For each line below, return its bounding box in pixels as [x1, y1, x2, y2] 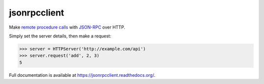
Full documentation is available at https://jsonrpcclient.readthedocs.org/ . [9, 72, 155, 78]
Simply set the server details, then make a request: [9, 33, 111, 39]
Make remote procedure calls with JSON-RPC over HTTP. [9, 24, 126, 30]
